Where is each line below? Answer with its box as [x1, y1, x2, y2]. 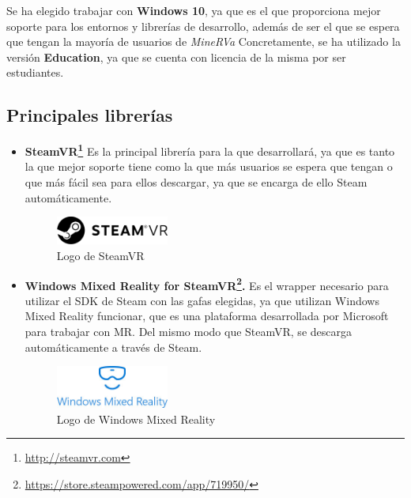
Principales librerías [6, 103, 173, 127]
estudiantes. [6, 64, 64, 81]
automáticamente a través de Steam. [25, 338, 202, 355]
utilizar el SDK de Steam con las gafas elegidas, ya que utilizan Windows [25, 292, 379, 308]
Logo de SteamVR [56, 247, 145, 264]
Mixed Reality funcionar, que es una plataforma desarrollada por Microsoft [25, 307, 389, 324]
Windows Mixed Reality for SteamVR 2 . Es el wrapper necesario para [25, 274, 389, 293]
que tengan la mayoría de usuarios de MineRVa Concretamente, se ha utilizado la [6, 33, 401, 50]
